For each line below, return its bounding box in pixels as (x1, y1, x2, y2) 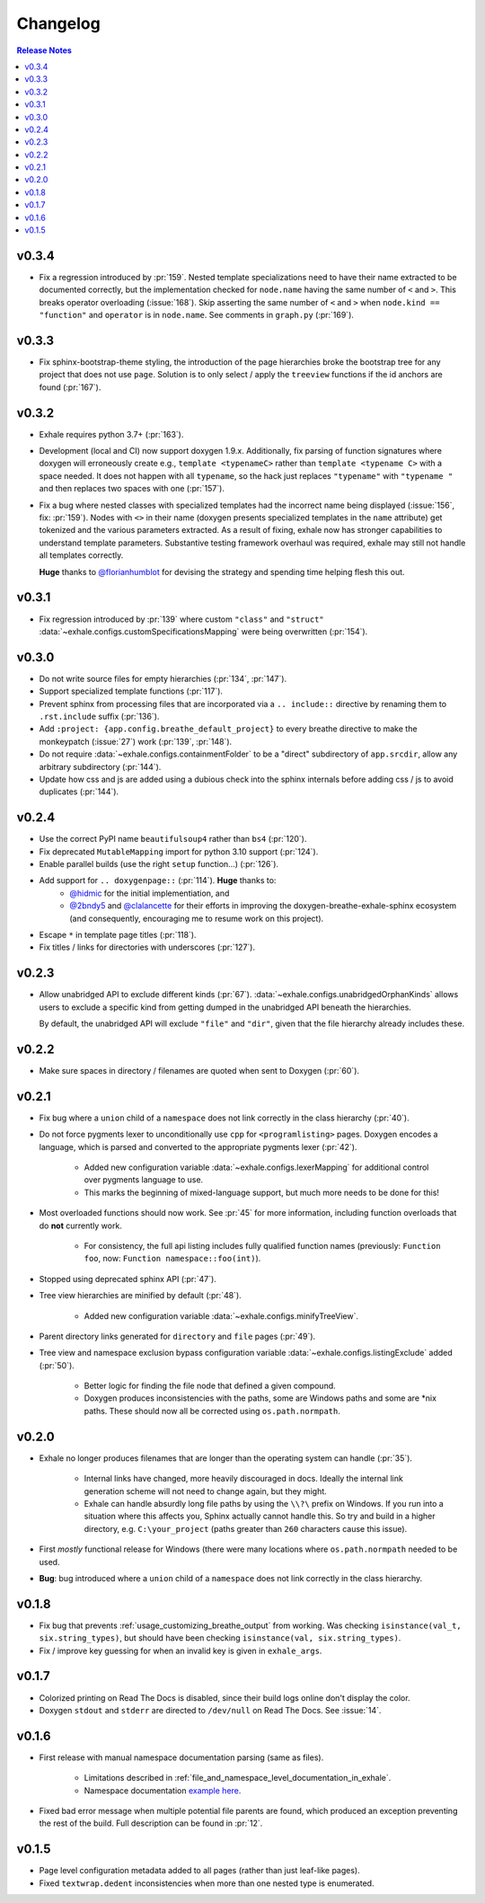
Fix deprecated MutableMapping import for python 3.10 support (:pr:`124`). (39, 845, 319, 857)
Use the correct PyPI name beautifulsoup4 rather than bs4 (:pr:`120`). (39, 834, 307, 845)
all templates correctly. (39, 550, 124, 561)
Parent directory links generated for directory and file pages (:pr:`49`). (39, 1331, 316, 1341)
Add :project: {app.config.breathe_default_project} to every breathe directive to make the (39, 723, 418, 734)
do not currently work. (39, 1220, 123, 1231)
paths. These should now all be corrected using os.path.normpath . (84, 1405, 341, 1416)
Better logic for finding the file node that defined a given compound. (84, 1380, 336, 1392)
